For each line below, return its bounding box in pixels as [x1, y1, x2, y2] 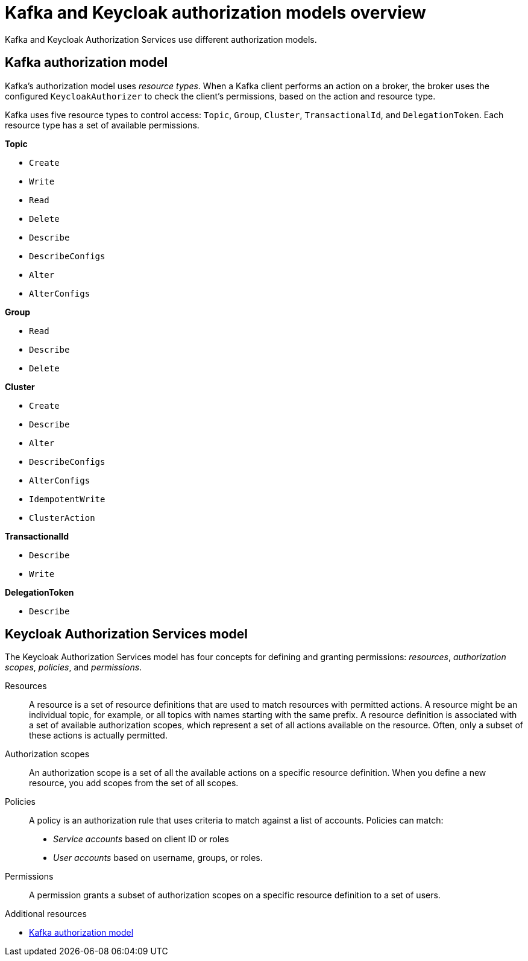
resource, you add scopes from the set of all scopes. [29, 778, 239, 789]
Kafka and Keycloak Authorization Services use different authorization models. [5, 34, 317, 45]
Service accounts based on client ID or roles [53, 834, 229, 845]
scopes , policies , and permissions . [5, 662, 142, 673]
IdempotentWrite [29, 494, 105, 504]
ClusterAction [29, 512, 95, 523]
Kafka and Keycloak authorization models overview [5, 2, 426, 23]
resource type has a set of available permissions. [5, 119, 200, 130]
